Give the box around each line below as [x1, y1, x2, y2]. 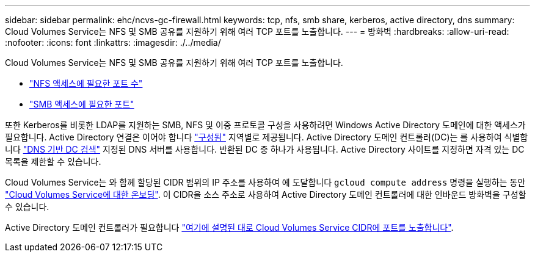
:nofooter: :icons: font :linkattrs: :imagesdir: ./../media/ [5, 37, 221, 48]
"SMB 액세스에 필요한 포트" [29, 99, 134, 109]
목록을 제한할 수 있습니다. [5, 156, 101, 167]
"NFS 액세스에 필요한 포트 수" [29, 78, 143, 89]
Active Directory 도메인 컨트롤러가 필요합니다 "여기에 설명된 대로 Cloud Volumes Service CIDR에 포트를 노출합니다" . [5, 222, 454, 233]
